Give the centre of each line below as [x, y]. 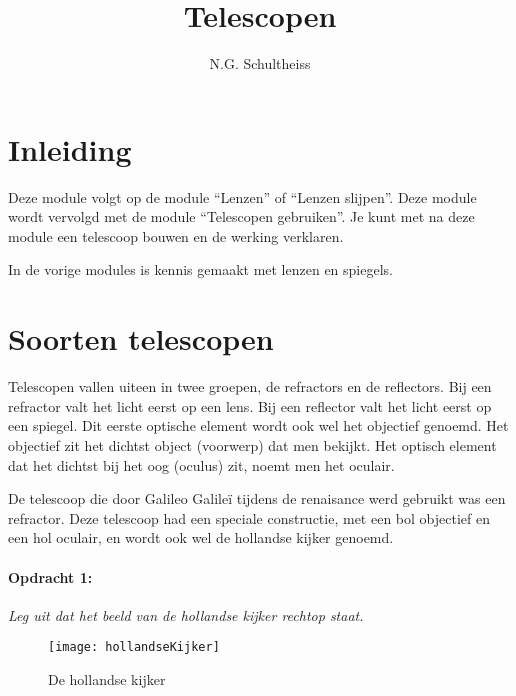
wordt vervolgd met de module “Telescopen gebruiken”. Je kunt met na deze [241, 216]
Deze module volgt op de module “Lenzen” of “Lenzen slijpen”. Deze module [242, 196]
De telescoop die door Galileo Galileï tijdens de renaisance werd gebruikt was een [257, 498]
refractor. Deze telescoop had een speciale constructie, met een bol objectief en [249, 517]
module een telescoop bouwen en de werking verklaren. [176, 235]
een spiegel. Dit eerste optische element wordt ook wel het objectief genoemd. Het [258, 425]
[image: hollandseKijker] [134, 647]
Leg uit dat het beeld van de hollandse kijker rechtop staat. [186, 614]
